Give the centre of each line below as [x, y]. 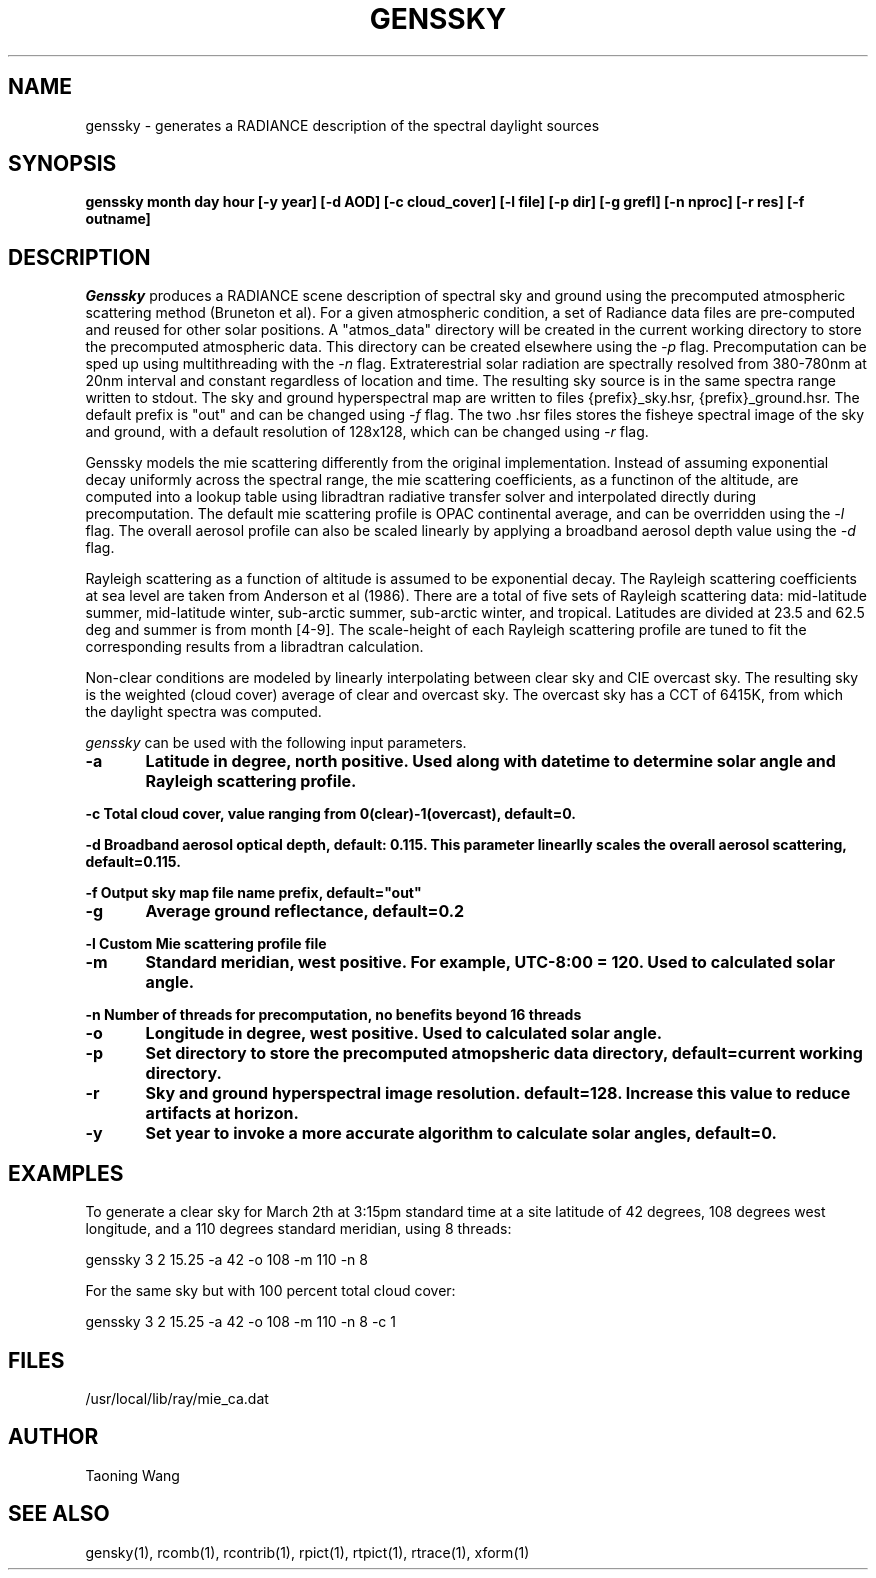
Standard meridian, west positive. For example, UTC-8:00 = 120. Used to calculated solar [490, 962]
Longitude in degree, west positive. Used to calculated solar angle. [404, 1033]
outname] [118, 219]
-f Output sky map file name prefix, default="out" [253, 893]
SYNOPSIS [62, 164]
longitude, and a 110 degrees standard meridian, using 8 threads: [298, 1229]
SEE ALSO [59, 1514]
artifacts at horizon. [222, 1113]
